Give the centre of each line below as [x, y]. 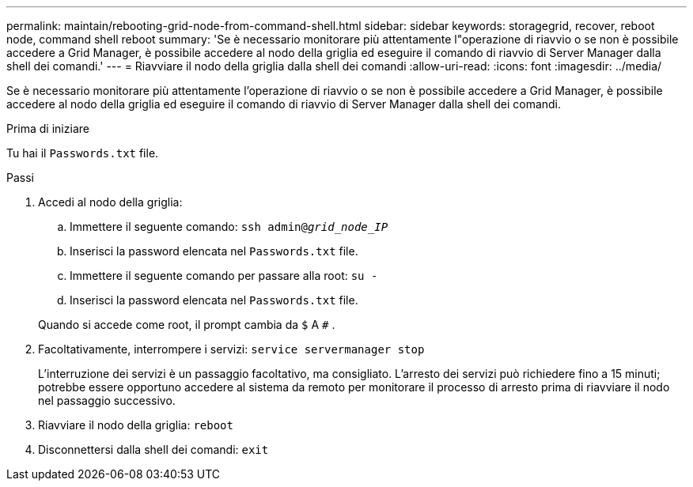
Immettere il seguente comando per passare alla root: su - [224, 276]
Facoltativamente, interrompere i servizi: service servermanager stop [231, 349]
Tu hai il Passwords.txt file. [83, 153]
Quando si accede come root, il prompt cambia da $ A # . [187, 325]
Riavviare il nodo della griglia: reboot [136, 425]
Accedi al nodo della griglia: [110, 202]
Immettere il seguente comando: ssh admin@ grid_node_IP [229, 227]
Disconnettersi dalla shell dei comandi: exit [153, 449]
